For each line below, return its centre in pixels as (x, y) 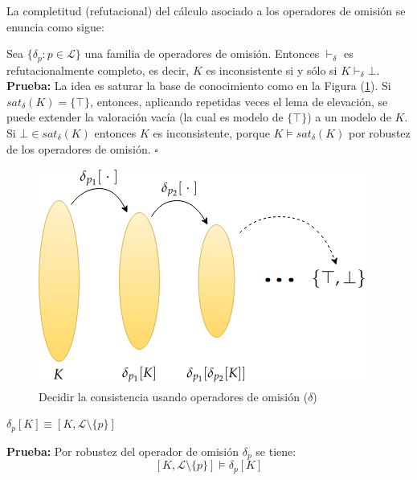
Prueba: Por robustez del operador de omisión (123, 451)
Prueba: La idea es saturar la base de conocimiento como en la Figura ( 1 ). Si (199, 86)
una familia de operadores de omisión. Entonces (202, 53)
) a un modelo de (349, 117)
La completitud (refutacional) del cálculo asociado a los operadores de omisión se (206, 10)
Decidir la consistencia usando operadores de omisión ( (174, 396)
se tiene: (276, 451)
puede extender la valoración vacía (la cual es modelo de (145, 117)
